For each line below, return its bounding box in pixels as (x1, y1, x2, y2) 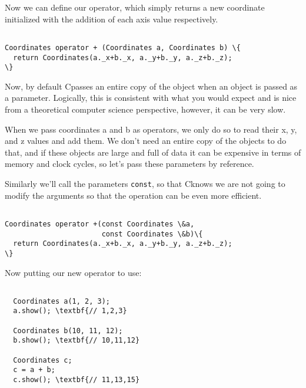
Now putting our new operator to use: (5, 266, 142, 278)
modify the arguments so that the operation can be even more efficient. (5, 189, 262, 201)
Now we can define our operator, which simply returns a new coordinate (5, 1, 265, 13)
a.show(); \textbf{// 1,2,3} (13, 307, 127, 315)
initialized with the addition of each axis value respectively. (5, 12, 218, 25)
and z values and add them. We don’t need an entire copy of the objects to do (5, 134, 287, 147)
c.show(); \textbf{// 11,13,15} (13, 376, 140, 384)
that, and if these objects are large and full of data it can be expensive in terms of (5, 146, 301, 158)
